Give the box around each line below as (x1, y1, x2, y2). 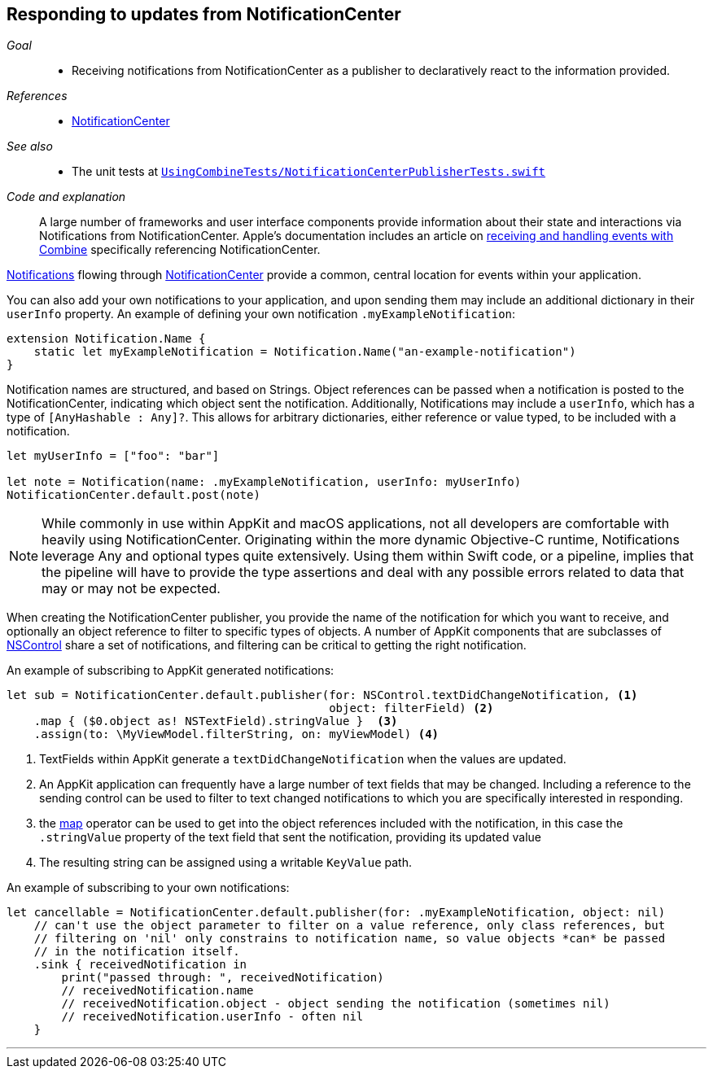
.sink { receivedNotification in (33, 958, 247, 972)
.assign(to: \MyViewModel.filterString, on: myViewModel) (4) (33, 728, 440, 741)
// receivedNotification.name (61, 984, 254, 998)
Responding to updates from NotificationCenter (7, 4, 401, 24)
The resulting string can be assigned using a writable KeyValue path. (39, 855, 412, 870)
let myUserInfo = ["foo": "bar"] (7, 449, 220, 463)
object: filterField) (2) (329, 701, 494, 715)
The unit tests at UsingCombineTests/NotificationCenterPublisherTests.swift (72, 164, 546, 179)
